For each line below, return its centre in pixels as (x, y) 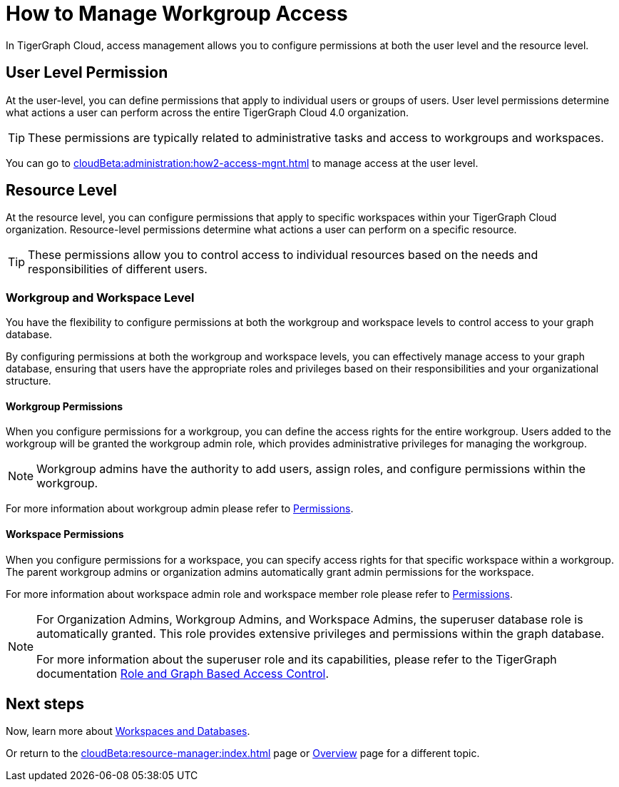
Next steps (45, 704)
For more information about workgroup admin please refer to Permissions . (180, 509)
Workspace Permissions (65, 534)
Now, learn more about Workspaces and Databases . (128, 731)
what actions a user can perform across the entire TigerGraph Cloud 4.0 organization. (208, 112)
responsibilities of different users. (118, 269)
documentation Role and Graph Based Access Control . (183, 673)
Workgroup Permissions (65, 406)
